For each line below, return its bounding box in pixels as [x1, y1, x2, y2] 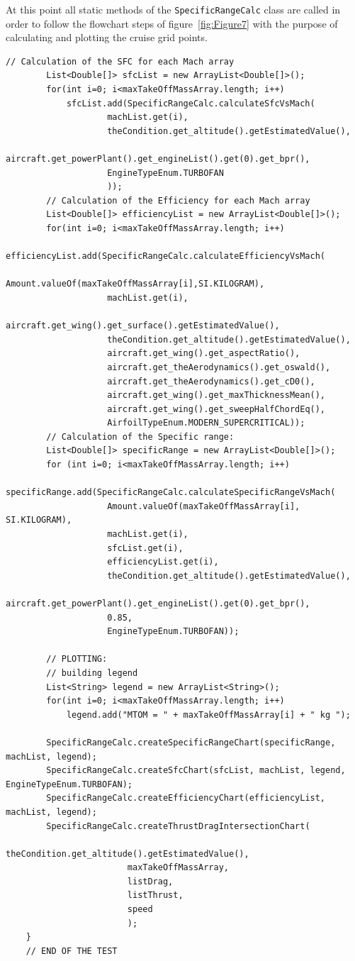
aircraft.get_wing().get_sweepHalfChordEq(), [107, 404, 326, 414]
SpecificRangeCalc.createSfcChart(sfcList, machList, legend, [46, 765, 346, 776]
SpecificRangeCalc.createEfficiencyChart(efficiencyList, [46, 793, 326, 804]
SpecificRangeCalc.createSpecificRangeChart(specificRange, [46, 737, 336, 748]
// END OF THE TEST [26, 945, 118, 956]
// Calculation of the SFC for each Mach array [6, 56, 235, 67]
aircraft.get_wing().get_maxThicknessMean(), [107, 390, 326, 401]
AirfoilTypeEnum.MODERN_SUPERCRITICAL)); [107, 418, 305, 428]
